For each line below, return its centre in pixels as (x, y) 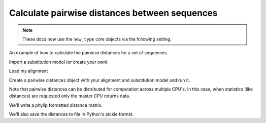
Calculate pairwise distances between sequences (113, 13)
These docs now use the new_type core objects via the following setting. (97, 39)
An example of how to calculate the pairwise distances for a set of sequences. (89, 53)
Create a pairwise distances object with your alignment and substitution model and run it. (100, 80)
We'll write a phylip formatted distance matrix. (56, 105)
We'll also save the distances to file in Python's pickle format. (71, 114)
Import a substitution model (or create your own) (58, 62)
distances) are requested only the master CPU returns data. (70, 96)
